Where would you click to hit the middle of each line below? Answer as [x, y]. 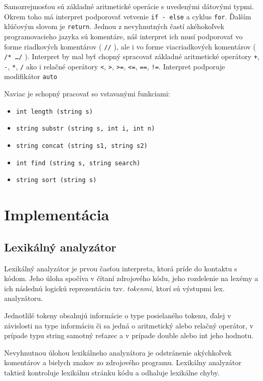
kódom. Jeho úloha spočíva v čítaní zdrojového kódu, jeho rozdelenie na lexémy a [131, 278]
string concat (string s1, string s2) [82, 146]
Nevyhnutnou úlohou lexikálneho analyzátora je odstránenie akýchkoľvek [118, 352]
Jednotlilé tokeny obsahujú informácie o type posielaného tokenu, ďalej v [118, 315]
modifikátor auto [31, 76]
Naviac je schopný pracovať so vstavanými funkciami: [87, 94]
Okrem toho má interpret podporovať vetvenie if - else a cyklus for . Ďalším [128, 16]
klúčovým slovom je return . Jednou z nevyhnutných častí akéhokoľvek [114, 26]
